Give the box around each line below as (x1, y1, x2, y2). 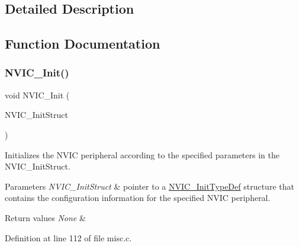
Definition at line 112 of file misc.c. (5, 231, 132, 244)
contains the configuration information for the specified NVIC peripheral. (5, 191, 271, 204)
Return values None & (5, 211, 86, 223)
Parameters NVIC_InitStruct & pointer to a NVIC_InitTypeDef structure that (5, 180, 294, 192)
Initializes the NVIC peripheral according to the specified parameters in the (5, 148, 279, 161)
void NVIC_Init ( (5, 88, 70, 101)
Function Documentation (5, 34, 160, 53)
